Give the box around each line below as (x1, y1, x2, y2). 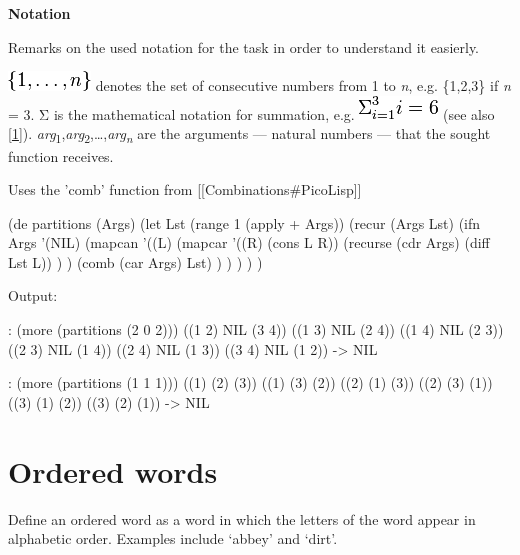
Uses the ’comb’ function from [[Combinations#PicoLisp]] (8, 179, 362, 200)
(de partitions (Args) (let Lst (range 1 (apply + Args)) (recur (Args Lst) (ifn (8, 212, 481, 233)
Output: (8, 285, 58, 306)
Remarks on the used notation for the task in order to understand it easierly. (8, 36, 480, 57)
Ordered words (8, 450, 218, 491)
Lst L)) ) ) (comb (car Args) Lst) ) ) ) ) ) (8, 251, 263, 272)
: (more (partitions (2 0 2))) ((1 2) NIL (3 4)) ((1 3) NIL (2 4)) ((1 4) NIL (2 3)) (8, 319, 504, 340)
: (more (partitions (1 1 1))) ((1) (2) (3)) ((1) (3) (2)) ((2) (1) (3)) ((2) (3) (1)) (8, 372, 493, 393)
